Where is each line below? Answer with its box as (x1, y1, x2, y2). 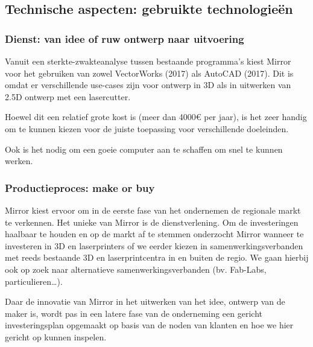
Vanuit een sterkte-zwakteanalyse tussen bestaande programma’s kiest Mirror (5, 55, 291, 67)
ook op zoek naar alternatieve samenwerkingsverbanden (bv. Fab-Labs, (5, 263, 267, 275)
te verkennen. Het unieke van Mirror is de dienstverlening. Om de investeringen (5, 215, 299, 228)
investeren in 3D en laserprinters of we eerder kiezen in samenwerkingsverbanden (5, 239, 303, 252)
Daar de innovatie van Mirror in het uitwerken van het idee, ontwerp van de (5, 295, 285, 308)
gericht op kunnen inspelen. (5, 330, 107, 343)
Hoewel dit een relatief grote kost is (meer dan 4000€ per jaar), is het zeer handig (5, 110, 307, 123)
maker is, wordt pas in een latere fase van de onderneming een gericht (5, 307, 262, 319)
